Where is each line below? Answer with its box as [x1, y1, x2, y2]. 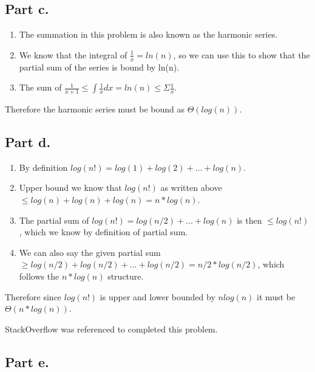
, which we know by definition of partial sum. [19, 226, 188, 238]
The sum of [19, 81, 62, 94]
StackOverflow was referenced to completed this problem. [5, 322, 218, 335]
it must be [257, 290, 296, 303]
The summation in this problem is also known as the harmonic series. [19, 28, 278, 41]
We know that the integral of [19, 48, 127, 61]
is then [237, 213, 262, 226]
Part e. [5, 352, 49, 371]
